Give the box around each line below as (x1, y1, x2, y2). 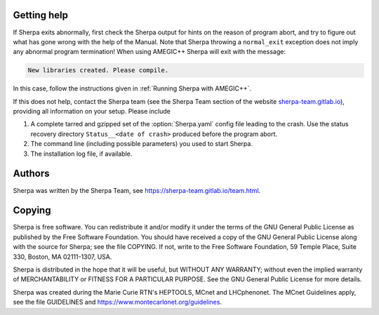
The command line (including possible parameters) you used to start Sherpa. (30, 140, 253, 148)
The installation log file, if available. (30, 149, 133, 158)
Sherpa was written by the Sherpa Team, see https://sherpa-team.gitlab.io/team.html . (13, 186, 261, 194)
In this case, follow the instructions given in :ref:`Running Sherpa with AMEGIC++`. (13, 84, 252, 93)
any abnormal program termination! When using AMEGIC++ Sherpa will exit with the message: (13, 48, 286, 56)
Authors (13, 168, 50, 180)
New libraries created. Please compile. (27, 67, 168, 74)
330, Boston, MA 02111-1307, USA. (13, 253, 112, 261)
